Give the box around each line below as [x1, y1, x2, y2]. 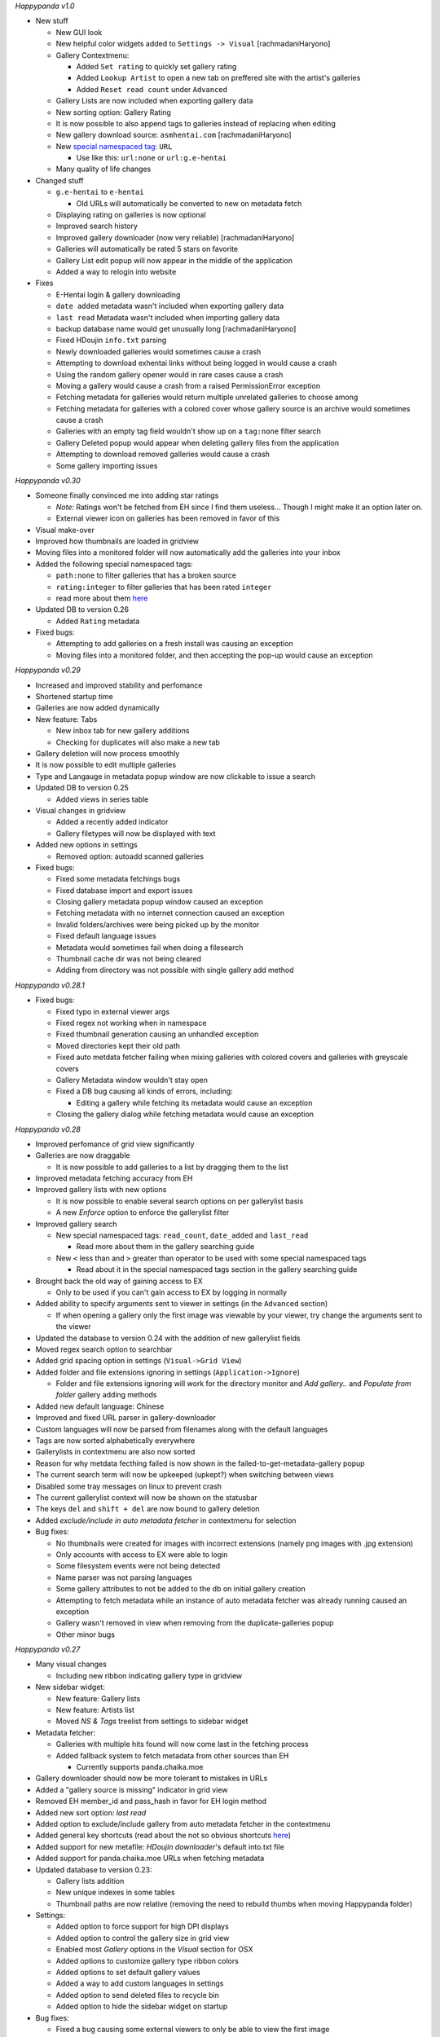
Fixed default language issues [55, 931, 156, 941]
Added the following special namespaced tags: [35, 559, 193, 569]
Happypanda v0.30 [15, 476, 81, 486]
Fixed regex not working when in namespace [55, 1018, 207, 1027]
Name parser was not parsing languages [55, 1573, 193, 1582]
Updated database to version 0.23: [35, 1864, 152, 1874]
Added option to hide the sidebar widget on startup [55, 2001, 228, 2012]
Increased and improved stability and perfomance [35, 680, 203, 690]
